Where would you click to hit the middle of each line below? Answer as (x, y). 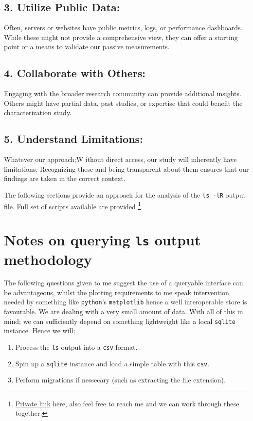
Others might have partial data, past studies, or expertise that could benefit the (123, 103)
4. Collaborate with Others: (75, 73)
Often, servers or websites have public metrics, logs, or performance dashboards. (123, 28)
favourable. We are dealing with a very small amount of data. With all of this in (124, 311)
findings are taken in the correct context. (65, 178)
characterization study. (38, 112)
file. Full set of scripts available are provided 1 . (73, 205)
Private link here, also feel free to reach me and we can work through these (127, 403)
